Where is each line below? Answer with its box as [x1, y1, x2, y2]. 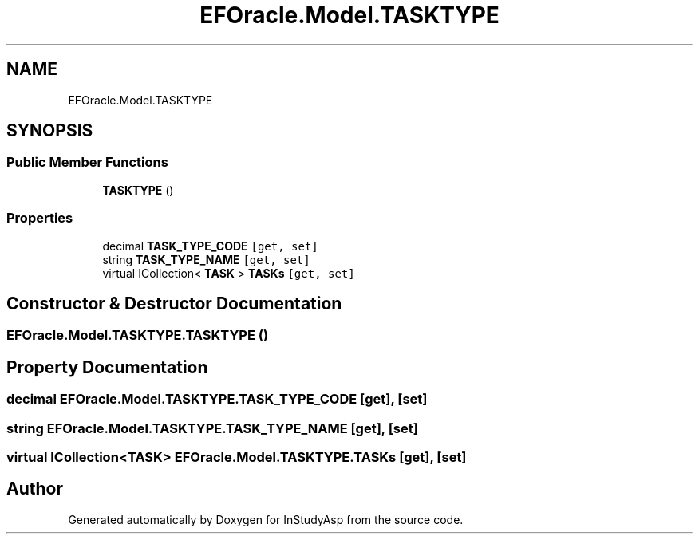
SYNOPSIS [6, 120, 93, 141]
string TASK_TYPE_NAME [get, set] [102, 252, 310, 266]
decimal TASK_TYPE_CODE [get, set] [102, 238, 318, 253]
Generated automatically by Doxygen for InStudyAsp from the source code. [68, 512, 464, 526]
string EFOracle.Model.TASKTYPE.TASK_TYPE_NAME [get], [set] [6, 420, 418, 436]
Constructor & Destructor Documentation [6, 293, 342, 313]
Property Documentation [6, 357, 208, 377]
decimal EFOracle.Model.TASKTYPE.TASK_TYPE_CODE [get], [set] [6, 391, 428, 408]
